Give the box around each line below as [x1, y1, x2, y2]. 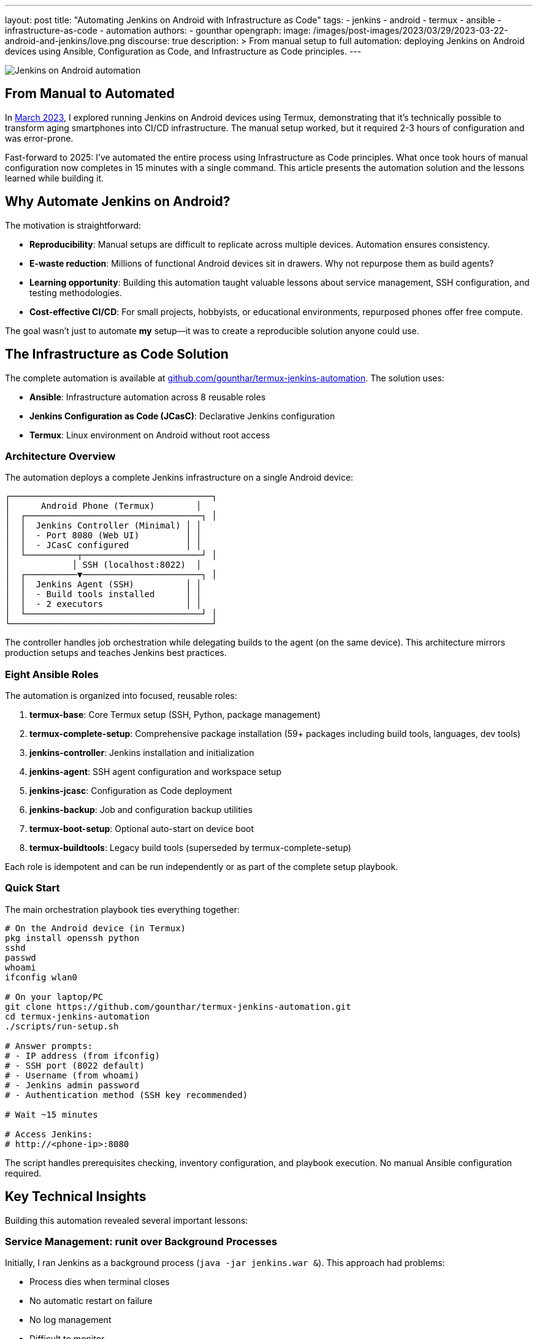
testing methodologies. [29, 287, 122, 298]
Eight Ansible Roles [5, 668, 99, 681]
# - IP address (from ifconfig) [5, 1050, 160, 1061]
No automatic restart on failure [29, 1295, 153, 1307]
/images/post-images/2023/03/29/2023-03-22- [313, 25, 508, 36]
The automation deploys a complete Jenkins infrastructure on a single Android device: [5, 472, 354, 483]
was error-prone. [5, 132, 74, 143]
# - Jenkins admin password [5, 1080, 140, 1090]
